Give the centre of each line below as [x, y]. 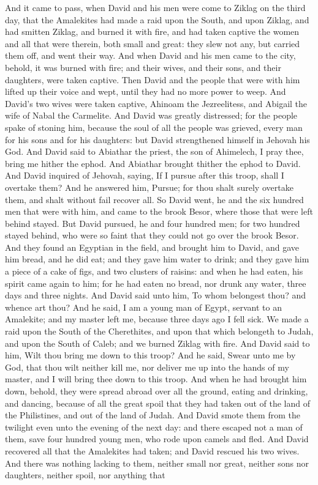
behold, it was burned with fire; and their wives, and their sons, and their [143, 67]
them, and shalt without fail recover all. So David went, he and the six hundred [154, 199]
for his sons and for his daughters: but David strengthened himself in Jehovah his [157, 139]
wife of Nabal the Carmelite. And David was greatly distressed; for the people [151, 115]
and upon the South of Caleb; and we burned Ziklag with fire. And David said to [157, 343]
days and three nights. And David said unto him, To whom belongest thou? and [155, 295]
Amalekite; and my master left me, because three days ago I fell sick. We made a [157, 319]
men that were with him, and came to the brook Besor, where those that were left [159, 211]
